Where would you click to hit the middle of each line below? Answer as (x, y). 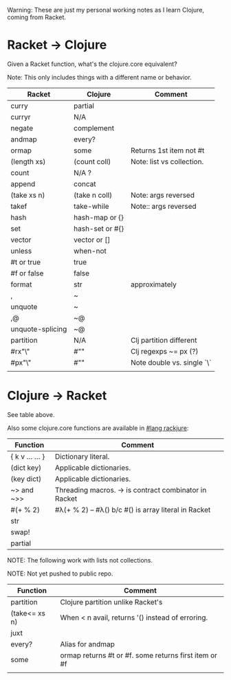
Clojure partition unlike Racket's (111, 602)
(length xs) (28, 161)
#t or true (26, 262)
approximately (153, 284)
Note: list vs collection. (167, 161)
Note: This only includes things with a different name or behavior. (100, 77)
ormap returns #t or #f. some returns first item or (139, 655)
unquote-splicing (39, 329)
